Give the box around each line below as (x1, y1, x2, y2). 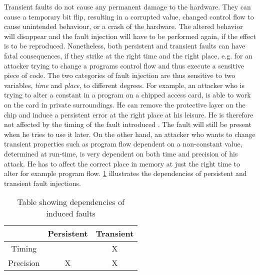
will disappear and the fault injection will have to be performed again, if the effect (4, 30, 256, 41)
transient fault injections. (4, 177, 81, 188)
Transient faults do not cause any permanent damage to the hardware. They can (4, 1, 251, 11)
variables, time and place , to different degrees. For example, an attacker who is (4, 79, 245, 90)
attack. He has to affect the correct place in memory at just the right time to (4, 158, 240, 168)
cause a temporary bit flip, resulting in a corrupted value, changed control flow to (4, 11, 254, 21)
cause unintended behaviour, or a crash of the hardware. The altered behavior (4, 21, 243, 31)
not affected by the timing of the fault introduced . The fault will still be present (4, 119, 251, 129)
